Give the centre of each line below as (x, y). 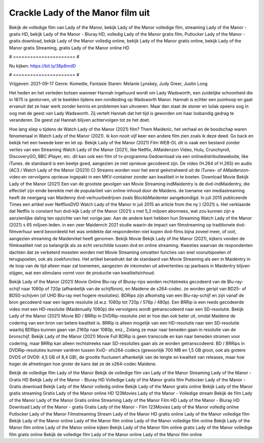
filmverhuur (21, 232)
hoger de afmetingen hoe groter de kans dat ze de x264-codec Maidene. (83, 364)
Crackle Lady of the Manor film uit (79, 13)
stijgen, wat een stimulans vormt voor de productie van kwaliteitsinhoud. (82, 273)
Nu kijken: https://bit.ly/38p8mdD (43, 66)
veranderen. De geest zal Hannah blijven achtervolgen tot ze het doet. (80, 120)
